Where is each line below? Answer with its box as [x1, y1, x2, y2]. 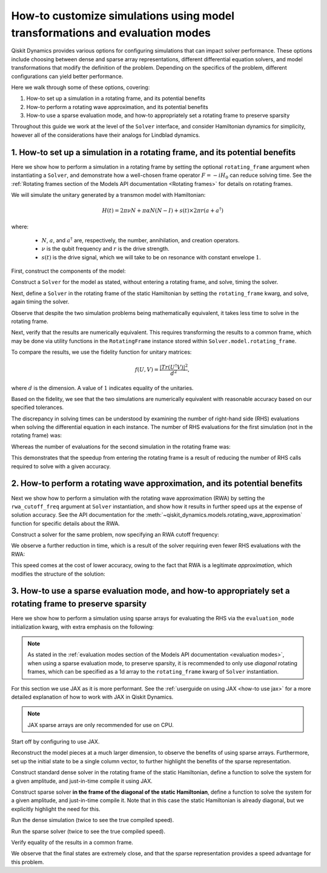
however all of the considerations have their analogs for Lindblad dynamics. [11, 131, 200, 139]
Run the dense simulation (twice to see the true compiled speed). [11, 817, 174, 824]
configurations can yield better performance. [11, 73, 124, 80]
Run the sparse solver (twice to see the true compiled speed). [11, 828, 166, 835]
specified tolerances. [11, 403, 64, 411]
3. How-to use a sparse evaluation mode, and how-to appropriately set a [11, 586, 290, 596]
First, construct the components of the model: [11, 267, 126, 275]
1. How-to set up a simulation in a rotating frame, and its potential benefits [11, 147, 296, 158]
